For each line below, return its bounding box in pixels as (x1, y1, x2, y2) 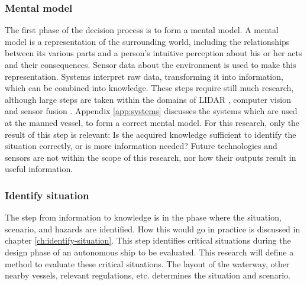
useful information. (5, 163, 73, 175)
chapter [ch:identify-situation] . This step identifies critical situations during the (5, 234, 291, 247)
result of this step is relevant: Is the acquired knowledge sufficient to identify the (5, 128, 296, 140)
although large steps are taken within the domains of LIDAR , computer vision (5, 93, 292, 105)
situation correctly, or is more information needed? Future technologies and (5, 140, 277, 152)
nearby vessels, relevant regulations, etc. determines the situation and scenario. (5, 269, 290, 281)
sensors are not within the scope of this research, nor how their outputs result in (5, 151, 296, 163)
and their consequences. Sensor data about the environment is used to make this (5, 59, 296, 70)
